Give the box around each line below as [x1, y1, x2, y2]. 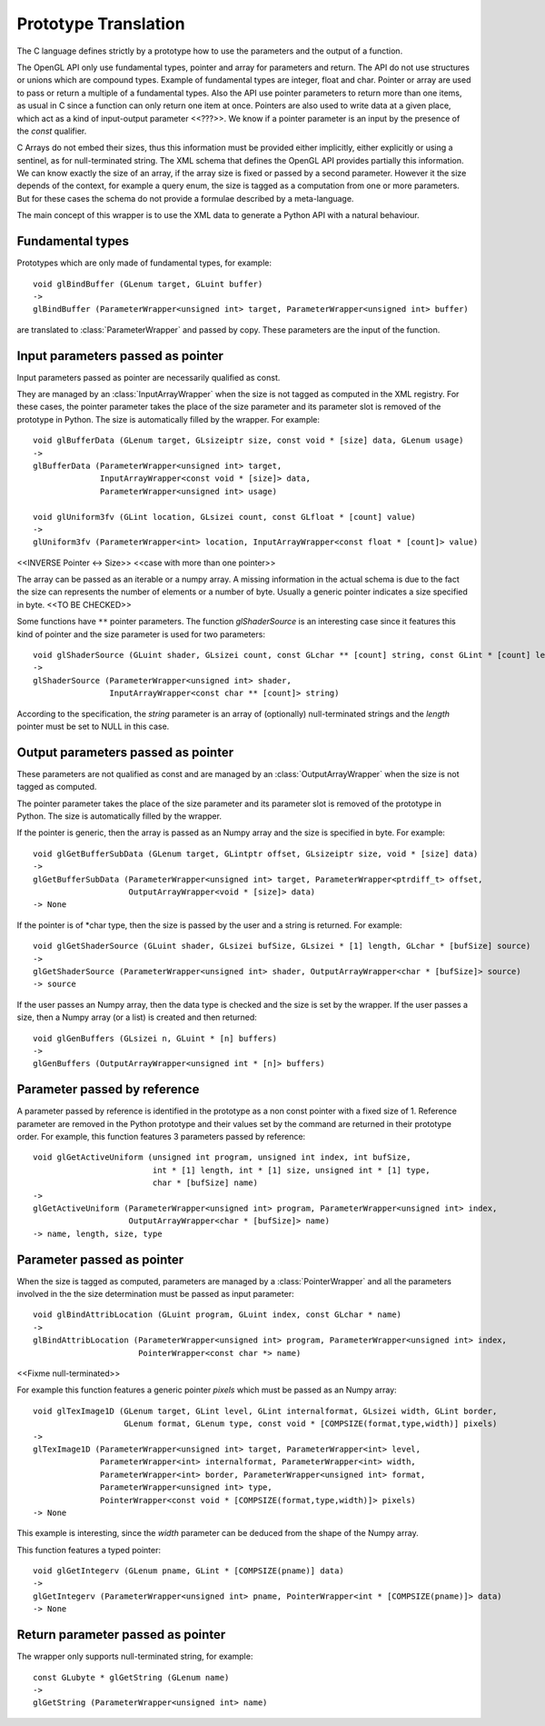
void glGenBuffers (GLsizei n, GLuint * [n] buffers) [33, 1033, 277, 1043]
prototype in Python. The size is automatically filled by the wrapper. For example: [16, 414, 321, 424]
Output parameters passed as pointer [16, 744, 234, 760]
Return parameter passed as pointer [16, 1627, 226, 1642]
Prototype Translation [16, 14, 185, 34]
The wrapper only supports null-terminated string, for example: [16, 1651, 253, 1662]
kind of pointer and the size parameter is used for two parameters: [16, 628, 265, 640]
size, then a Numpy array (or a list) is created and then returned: [16, 1012, 258, 1023]
